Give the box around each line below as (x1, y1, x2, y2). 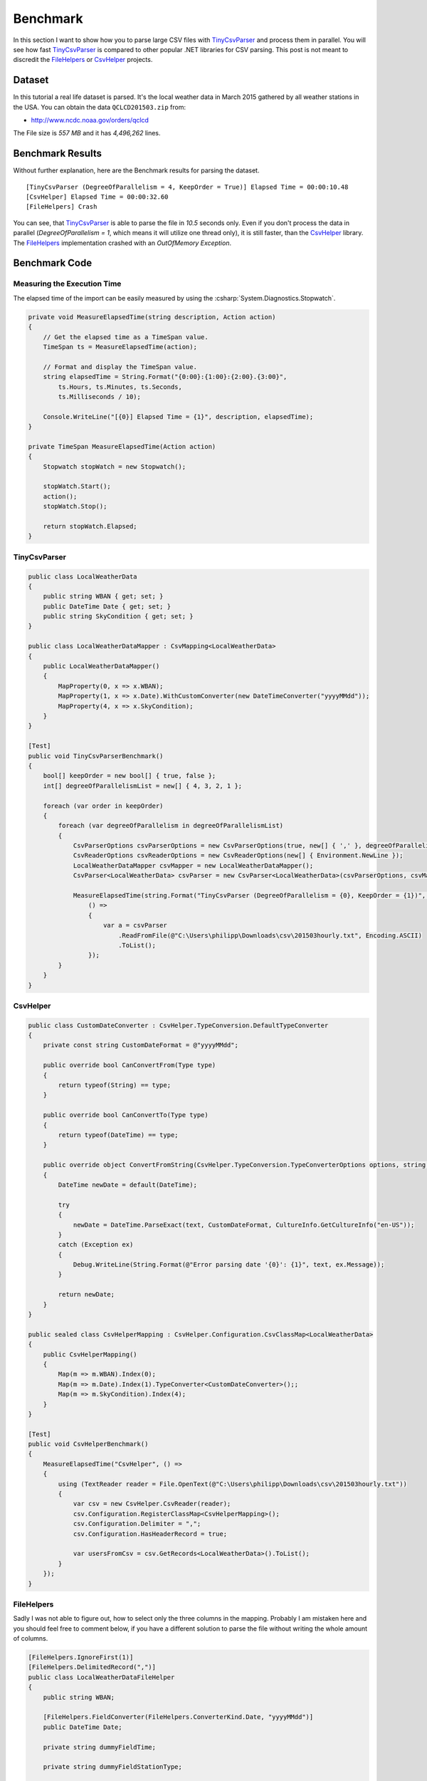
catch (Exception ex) (58, 1240, 134, 1249)
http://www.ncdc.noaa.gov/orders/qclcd (31, 116, 149, 125)
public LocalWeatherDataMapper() (43, 663, 160, 670)
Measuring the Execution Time (13, 279, 122, 289)
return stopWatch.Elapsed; (43, 522, 138, 530)
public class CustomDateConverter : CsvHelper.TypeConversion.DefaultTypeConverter (28, 1021, 329, 1029)
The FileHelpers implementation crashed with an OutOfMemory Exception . (13, 239, 231, 247)
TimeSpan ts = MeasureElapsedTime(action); (43, 343, 197, 351)
